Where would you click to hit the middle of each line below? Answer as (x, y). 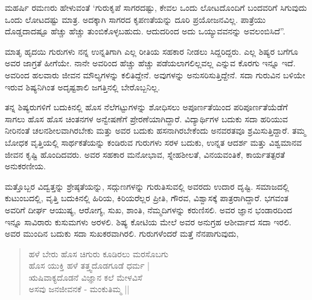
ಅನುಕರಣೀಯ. (25, 166)
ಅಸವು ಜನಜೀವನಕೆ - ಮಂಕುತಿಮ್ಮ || (79, 289)
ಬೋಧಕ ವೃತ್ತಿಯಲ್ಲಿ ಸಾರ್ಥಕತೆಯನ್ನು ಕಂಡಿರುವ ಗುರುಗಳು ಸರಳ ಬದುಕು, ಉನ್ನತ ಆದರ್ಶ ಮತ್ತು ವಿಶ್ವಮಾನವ (154, 142)
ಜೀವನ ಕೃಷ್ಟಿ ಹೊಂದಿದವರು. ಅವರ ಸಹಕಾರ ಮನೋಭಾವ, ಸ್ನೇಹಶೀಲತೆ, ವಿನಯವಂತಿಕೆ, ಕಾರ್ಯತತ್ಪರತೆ (145, 154)
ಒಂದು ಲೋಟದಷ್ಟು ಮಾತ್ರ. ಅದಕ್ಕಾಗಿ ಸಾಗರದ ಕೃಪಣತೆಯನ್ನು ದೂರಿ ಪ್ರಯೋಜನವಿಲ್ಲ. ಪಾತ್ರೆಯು (135, 19)
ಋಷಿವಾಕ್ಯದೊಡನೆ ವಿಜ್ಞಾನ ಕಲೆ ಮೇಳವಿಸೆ (85, 277)
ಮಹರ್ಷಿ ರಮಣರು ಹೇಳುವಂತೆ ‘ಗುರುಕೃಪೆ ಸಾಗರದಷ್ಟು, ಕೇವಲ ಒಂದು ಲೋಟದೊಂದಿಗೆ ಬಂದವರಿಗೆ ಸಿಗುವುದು (156, 7)
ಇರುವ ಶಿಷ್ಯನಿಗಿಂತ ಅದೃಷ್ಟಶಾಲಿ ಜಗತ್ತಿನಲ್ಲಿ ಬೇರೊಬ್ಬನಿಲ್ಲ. (83, 86)
